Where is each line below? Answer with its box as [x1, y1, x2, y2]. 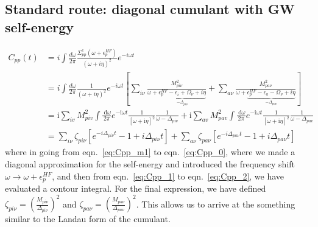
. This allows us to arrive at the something [136, 197, 295, 210]
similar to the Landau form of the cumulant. [5, 212, 171, 225]
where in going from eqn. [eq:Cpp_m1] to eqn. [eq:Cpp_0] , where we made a [5, 145, 295, 158]
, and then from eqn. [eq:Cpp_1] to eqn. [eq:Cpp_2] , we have [52, 169, 284, 182]
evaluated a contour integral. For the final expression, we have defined [5, 182, 266, 195]
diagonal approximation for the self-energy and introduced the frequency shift [5, 158, 295, 170]
